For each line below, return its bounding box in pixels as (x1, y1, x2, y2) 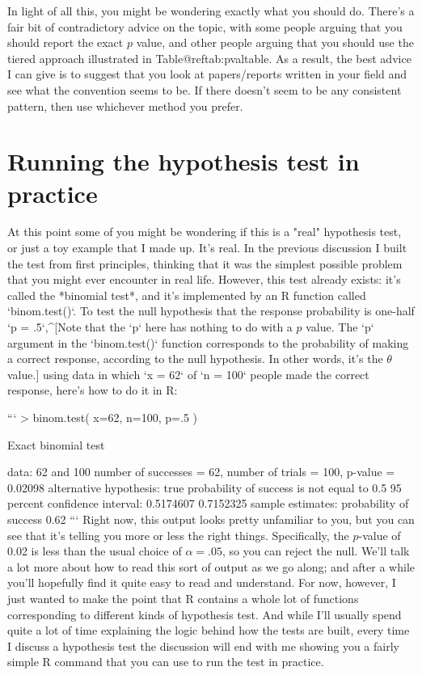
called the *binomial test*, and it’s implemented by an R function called (7, 286, 366, 303)
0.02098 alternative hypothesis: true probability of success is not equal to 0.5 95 (7, 479, 402, 496)
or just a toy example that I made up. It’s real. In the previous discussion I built (7, 239, 407, 256)
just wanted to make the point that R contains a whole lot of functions (7, 589, 359, 606)
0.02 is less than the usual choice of (7, 542, 182, 559)
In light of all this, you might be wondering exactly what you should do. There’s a (7, 2, 415, 19)
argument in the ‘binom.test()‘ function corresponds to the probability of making (7, 334, 409, 351)
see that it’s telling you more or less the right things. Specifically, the (7, 526, 349, 543)
